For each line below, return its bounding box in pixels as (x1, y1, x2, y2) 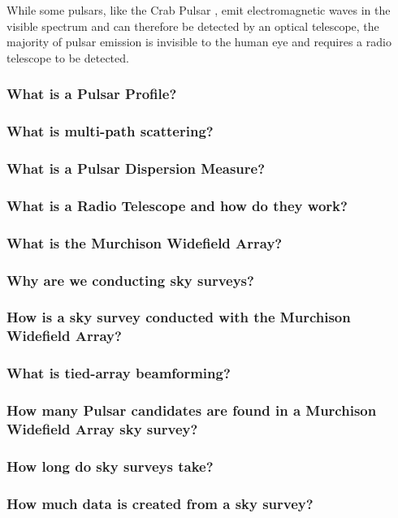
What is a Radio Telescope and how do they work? (6, 195, 348, 215)
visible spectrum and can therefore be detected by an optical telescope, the (6, 17, 379, 34)
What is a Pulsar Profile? (6, 84, 177, 104)
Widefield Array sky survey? (6, 418, 198, 438)
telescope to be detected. (6, 49, 129, 66)
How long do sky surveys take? (6, 455, 214, 476)
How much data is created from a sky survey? (6, 493, 314, 513)
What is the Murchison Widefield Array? (6, 232, 283, 253)
